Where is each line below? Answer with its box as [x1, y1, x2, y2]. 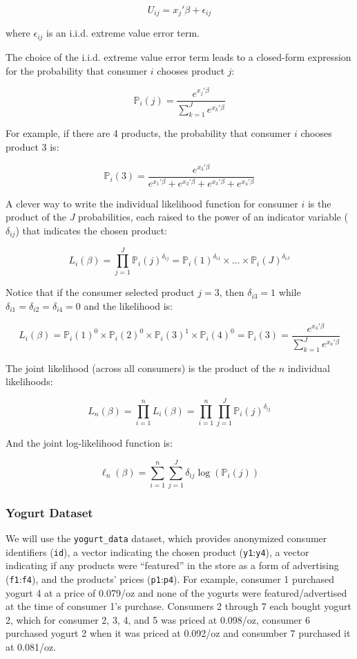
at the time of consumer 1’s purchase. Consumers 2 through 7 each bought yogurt [6, 599, 352, 613]
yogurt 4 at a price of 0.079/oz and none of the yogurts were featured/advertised [6, 585, 347, 600]
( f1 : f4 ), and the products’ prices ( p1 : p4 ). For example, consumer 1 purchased [6, 572, 335, 586]
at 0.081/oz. [6, 640, 57, 654]
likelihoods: [6, 374, 53, 389]
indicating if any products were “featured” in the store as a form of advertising [6, 558, 339, 573]
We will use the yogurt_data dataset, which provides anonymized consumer [6, 531, 327, 546]
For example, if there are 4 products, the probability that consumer [6, 126, 291, 140]
